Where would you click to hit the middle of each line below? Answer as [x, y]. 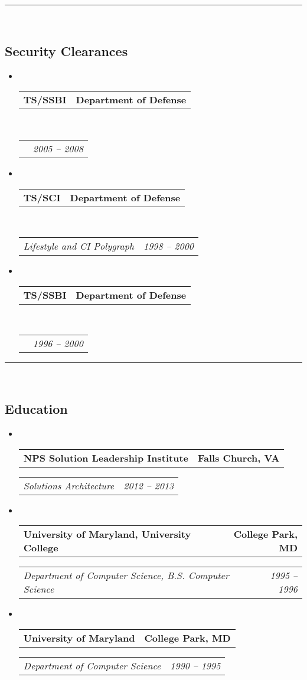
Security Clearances [66, 50]
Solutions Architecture [69, 485]
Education [36, 409]
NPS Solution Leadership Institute [106, 457]
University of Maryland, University [107, 534]
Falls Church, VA [239, 457]
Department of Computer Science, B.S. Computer [126, 576]
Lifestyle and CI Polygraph [79, 246]
